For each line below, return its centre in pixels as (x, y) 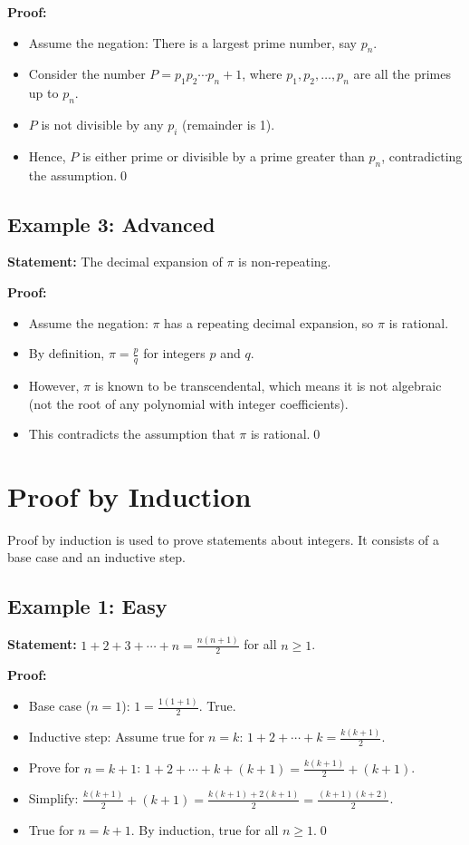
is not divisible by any (102, 124)
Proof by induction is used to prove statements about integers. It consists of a (223, 539)
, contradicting (422, 155)
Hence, (47, 155)
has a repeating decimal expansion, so (269, 322)
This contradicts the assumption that (132, 434)
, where (262, 74)
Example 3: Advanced (111, 223)
